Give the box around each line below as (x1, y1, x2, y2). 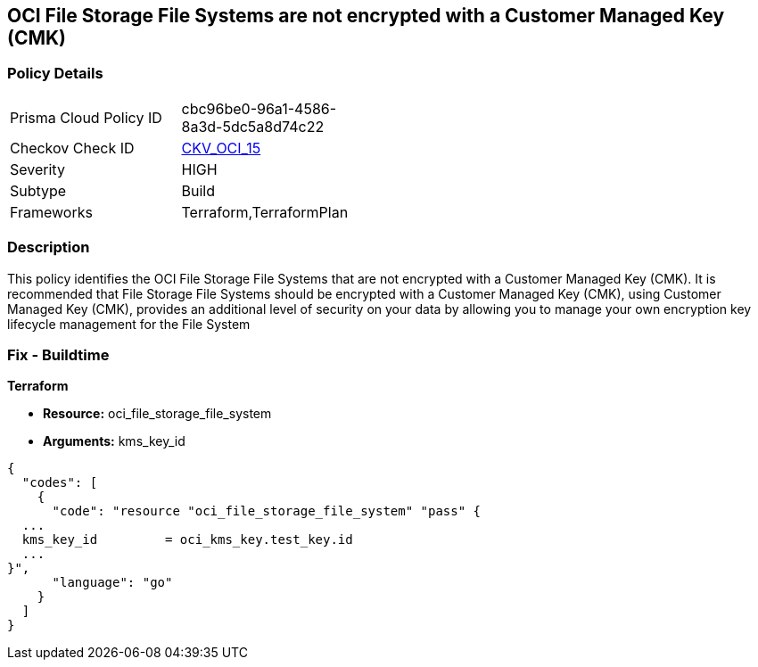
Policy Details (7, 64, 103, 83)
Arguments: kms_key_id (43, 433, 185, 449)
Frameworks (10, 202, 93, 221)
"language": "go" (52, 575, 173, 590)
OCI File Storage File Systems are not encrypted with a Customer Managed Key (7, 4, 725, 27)
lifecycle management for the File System (7, 316, 251, 332)
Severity (10, 160, 65, 178)
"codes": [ (21, 475, 98, 490)
